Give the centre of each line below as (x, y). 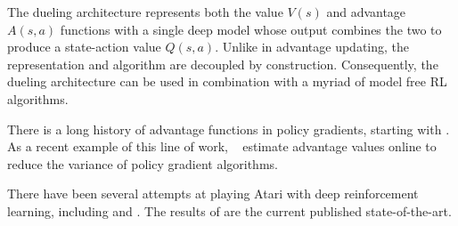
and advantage (366, 12)
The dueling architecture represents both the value (145, 12)
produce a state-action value (84, 47)
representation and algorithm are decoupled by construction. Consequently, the (223, 64)
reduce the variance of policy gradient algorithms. (143, 163)
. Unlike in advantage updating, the (312, 47)
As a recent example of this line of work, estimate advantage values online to (222, 146)
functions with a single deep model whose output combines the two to (251, 29)
